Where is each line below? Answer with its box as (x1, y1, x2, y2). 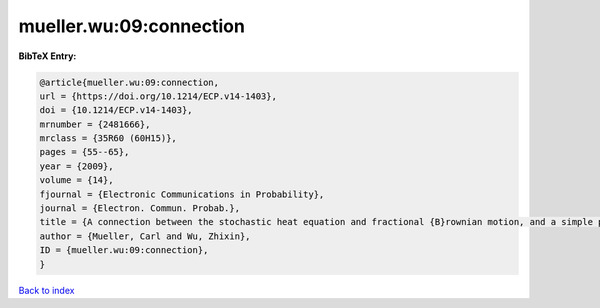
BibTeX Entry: (18, 50, 77, 62)
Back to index (18, 284, 75, 296)
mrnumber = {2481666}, (39, 118, 151, 130)
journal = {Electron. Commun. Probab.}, (39, 203, 240, 214)
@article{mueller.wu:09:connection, (39, 76, 220, 88)
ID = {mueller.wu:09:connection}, (39, 245, 209, 256)
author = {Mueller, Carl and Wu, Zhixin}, (39, 230, 251, 242)
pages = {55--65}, (39, 146, 130, 158)
